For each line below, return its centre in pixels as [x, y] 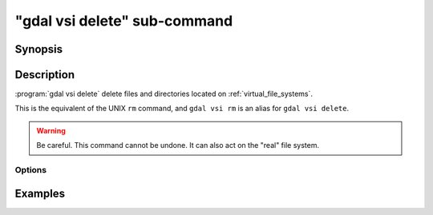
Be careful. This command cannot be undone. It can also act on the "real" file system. [178, 145]
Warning [51, 130]
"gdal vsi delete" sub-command [124, 21]
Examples [40, 193]
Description [45, 75]
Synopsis [39, 49]
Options [31, 170]
